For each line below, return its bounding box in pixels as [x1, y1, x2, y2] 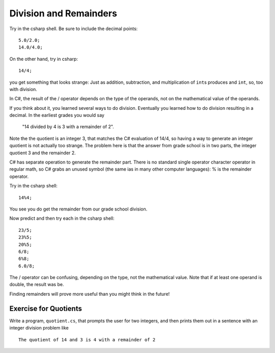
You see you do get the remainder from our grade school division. [9, 206, 148, 212]
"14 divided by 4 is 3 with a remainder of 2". [22, 124, 114, 130]
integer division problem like [9, 325, 69, 331]
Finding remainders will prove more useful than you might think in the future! [9, 291, 170, 297]
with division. [9, 86, 38, 92]
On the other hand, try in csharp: [9, 56, 78, 62]
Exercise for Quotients [9, 304, 82, 313]
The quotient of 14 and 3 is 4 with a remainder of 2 [18, 337, 155, 342]
